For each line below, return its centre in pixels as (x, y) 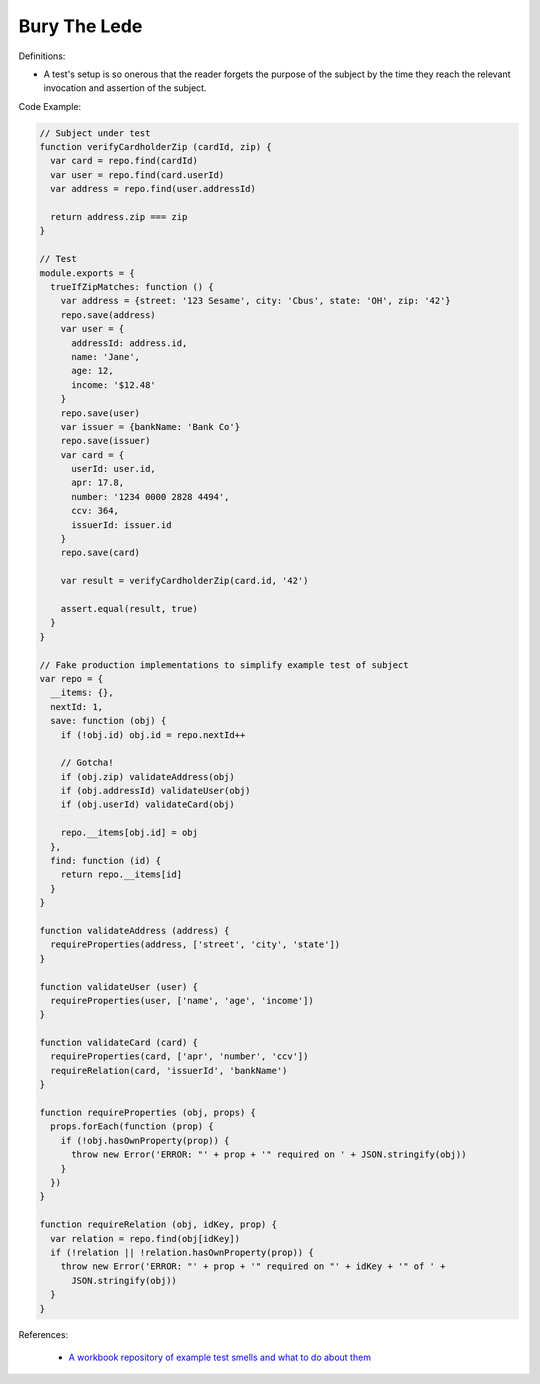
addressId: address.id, (129, 343)
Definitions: (42, 56)
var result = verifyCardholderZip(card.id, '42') (184, 581)
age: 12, (92, 371)
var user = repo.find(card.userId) (137, 174)
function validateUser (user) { (119, 986)
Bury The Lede (80, 26)
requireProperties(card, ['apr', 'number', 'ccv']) (179, 1056)
